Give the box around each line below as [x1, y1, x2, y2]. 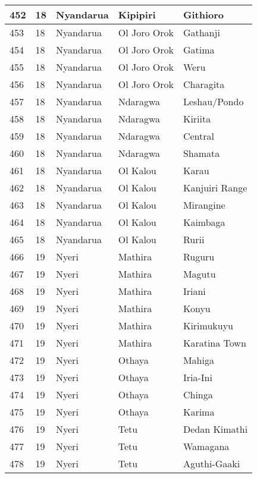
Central [183, 129, 214, 143]
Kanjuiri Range [183, 181, 247, 194]
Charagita [183, 77, 225, 91]
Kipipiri [118, 8, 156, 21]
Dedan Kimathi [183, 422, 248, 436]
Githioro [183, 8, 224, 21]
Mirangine [183, 198, 225, 212]
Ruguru [183, 250, 215, 263]
